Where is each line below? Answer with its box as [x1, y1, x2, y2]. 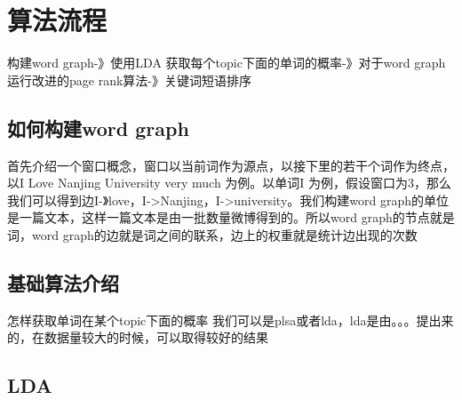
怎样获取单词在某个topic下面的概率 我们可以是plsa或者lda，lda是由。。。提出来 [7, 310, 454, 329]
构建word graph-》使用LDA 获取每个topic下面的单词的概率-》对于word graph [7, 53, 446, 72]
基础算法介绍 [7, 268, 119, 296]
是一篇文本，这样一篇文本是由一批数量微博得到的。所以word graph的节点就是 [7, 208, 455, 227]
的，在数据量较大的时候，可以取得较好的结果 [7, 328, 268, 347]
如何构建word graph [7, 114, 189, 141]
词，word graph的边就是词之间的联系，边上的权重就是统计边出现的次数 [7, 225, 418, 244]
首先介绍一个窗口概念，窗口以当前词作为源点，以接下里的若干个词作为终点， [7, 156, 455, 174]
